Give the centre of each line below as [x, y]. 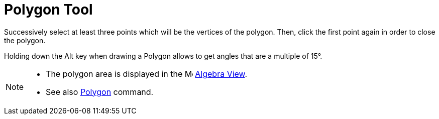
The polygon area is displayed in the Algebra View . [147, 74]
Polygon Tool [48, 10]
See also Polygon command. [100, 92]
